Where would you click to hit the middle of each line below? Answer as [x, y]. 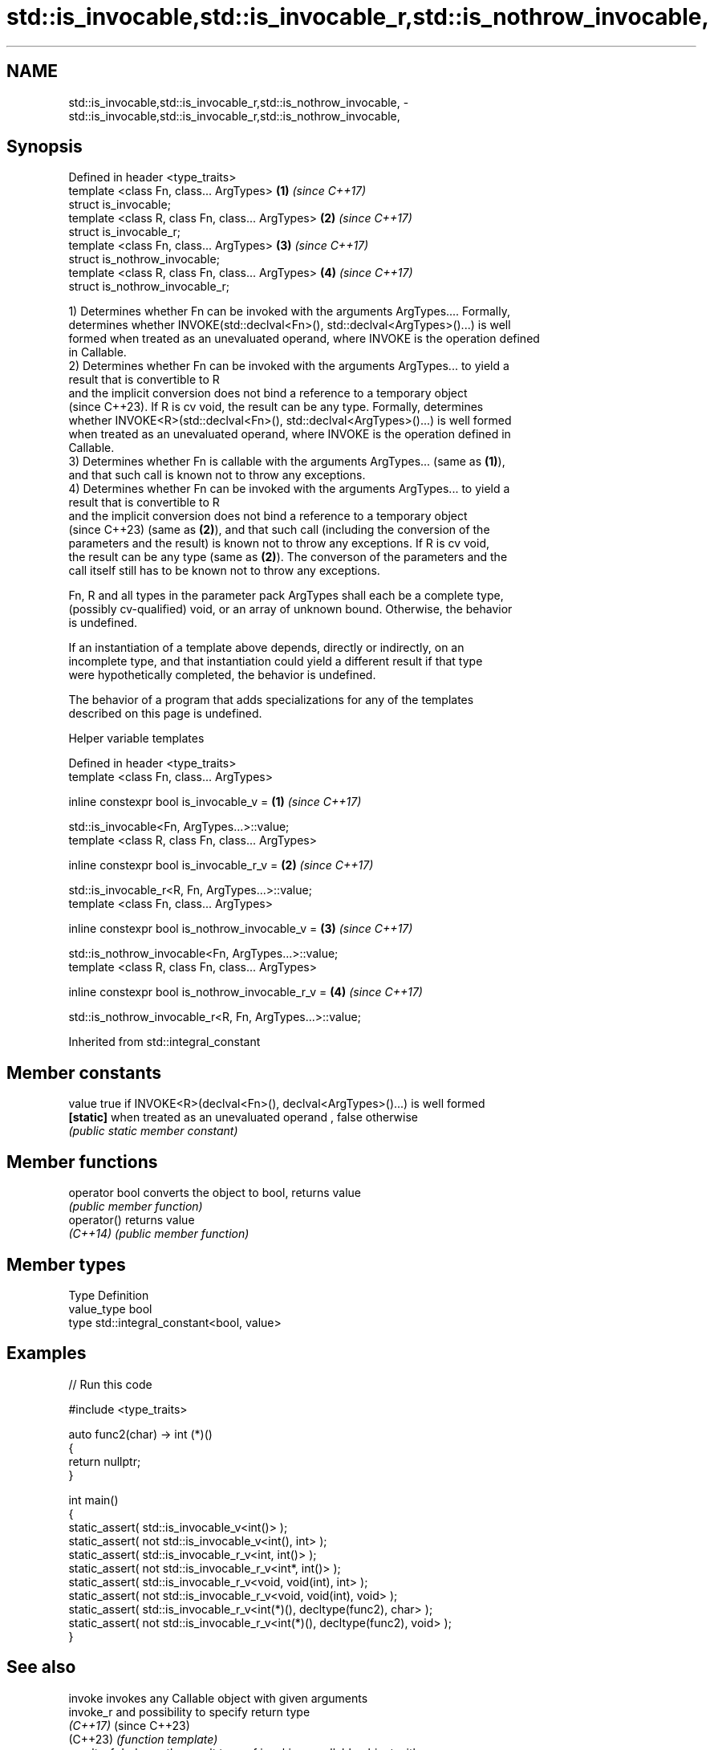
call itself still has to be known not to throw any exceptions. [224, 571]
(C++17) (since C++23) [129, 1725]
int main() [93, 1500]
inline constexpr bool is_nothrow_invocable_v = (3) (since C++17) [241, 929]
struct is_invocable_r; [124, 232]
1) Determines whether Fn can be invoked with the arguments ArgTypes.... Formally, [289, 311]
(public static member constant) [153, 1131]
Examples [47, 1353]
